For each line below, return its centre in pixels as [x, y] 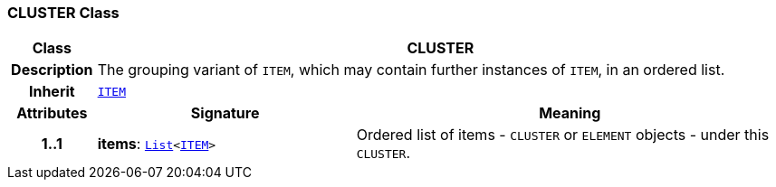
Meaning [570, 113]
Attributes [52, 113]
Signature [225, 113]
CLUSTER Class [63, 13]
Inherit [52, 92]
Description [52, 70]
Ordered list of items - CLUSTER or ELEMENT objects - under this [563, 135]
